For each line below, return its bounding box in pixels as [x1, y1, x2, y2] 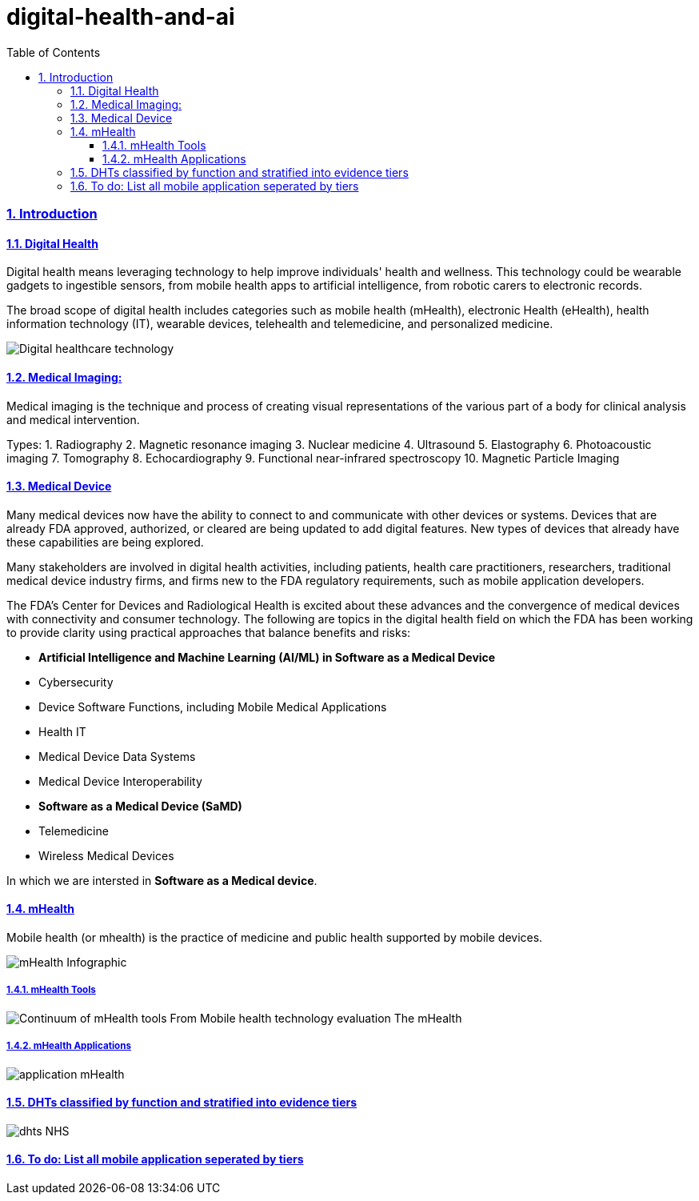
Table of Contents [6, 45, 101, 59]
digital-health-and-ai [6, 3, 235, 30]
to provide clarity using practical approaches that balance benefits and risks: [6, 625, 411, 639]
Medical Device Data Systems [38, 749, 196, 763]
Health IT [38, 724, 86, 739]
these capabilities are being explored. [6, 534, 204, 549]
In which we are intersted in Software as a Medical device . [6, 873, 318, 887]
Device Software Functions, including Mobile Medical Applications [38, 699, 387, 714]
